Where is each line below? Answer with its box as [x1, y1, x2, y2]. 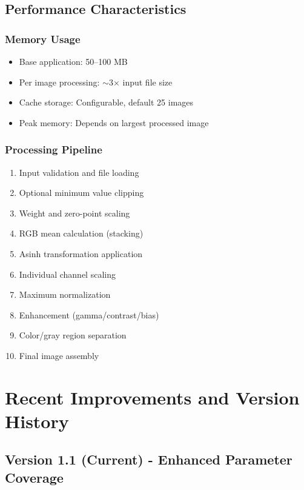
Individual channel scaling [19, 267, 116, 280]
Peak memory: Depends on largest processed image [19, 116, 209, 129]
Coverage [5, 468, 64, 486]
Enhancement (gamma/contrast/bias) [19, 308, 159, 321]
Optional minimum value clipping [19, 186, 144, 199]
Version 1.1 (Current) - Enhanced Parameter [5, 450, 292, 469]
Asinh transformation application [19, 247, 143, 260]
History [5, 408, 69, 433]
